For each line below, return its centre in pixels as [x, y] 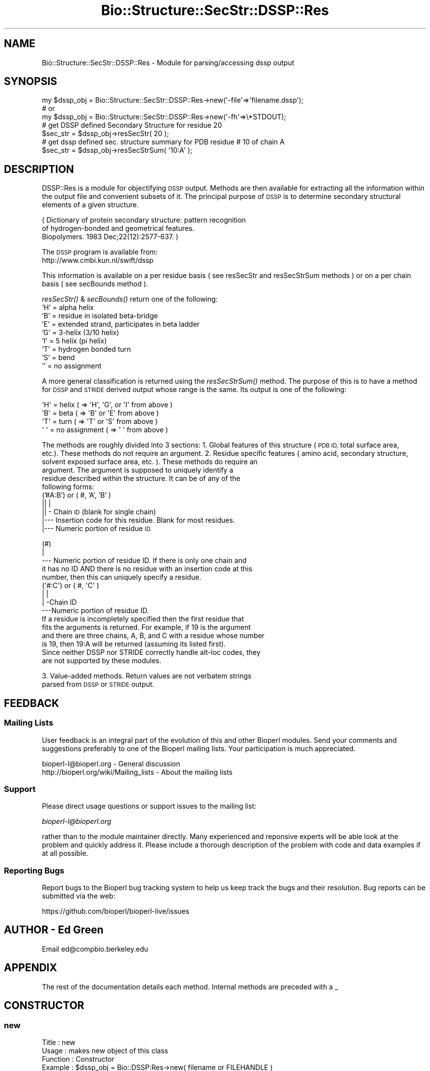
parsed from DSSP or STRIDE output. [98, 684]
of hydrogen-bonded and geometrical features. [118, 228]
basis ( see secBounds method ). [95, 284]
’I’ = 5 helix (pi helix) [74, 341]
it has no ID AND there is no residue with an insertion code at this [147, 569]
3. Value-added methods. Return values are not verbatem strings [147, 676]
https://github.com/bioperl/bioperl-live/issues [116, 911]
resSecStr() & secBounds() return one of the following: [130, 299]
